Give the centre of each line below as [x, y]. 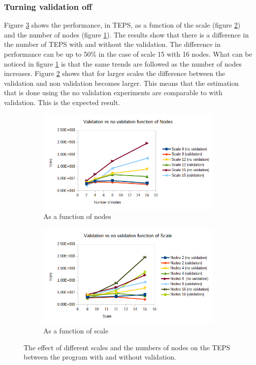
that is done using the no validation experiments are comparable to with [113, 92]
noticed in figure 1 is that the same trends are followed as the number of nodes [123, 63]
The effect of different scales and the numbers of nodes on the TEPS [127, 347]
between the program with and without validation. [100, 357]
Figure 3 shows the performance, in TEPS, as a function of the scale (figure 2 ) [122, 25]
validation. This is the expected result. [62, 102]
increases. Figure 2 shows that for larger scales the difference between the [115, 73]
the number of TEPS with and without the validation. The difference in [112, 44]
